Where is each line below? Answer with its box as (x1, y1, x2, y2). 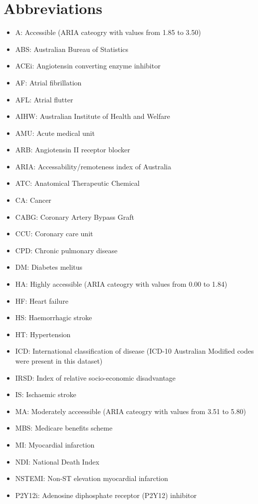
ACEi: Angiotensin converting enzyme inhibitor (15, 60, 161, 71)
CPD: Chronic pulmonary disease (15, 245, 118, 255)
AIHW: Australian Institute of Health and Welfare (15, 111, 170, 121)
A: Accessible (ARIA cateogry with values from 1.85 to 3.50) (15, 27, 201, 37)
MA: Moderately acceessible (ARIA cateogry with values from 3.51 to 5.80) (15, 406, 246, 416)
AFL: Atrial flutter (15, 94, 73, 104)
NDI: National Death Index (15, 456, 99, 467)
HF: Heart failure (15, 295, 68, 306)
